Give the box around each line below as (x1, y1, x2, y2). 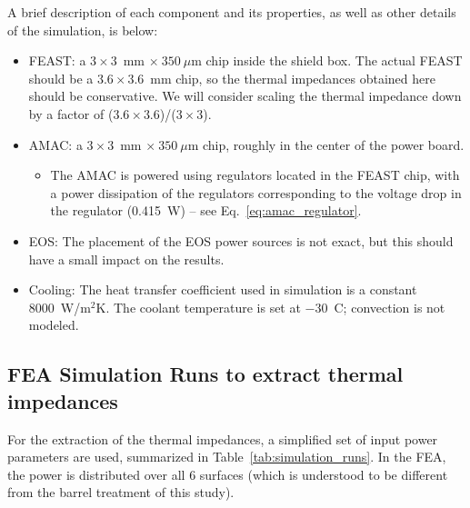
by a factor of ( (28, 104, 114, 123)
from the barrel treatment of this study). (7, 483, 235, 502)
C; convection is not (334, 297, 445, 316)
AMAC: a (28, 134, 83, 154)
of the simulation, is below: (7, 20, 158, 39)
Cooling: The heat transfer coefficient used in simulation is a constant (28, 280, 417, 299)
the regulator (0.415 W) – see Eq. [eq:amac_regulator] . (50, 201, 362, 220)
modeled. (28, 315, 79, 334)
